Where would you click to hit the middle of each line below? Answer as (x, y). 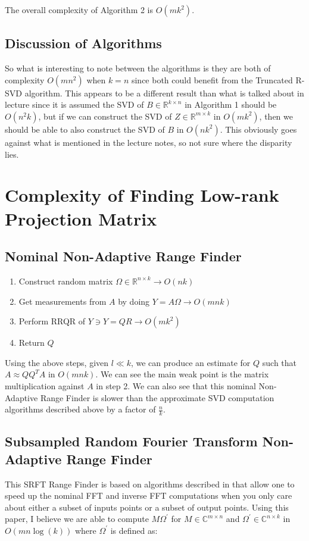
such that (280, 362)
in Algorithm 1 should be (231, 104)
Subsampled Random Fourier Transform (131, 441)
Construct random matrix (66, 281)
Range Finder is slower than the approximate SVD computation (157, 397)
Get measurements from (63, 301)
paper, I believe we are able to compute (77, 519)
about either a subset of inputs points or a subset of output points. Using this (147, 507)
